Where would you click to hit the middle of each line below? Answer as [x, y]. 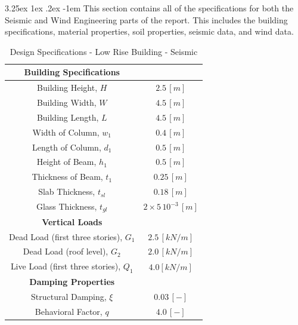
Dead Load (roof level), [66, 251]
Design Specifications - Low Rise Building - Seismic [104, 51]
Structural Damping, [69, 297]
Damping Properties [72, 282]
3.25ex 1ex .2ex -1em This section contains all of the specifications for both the [149, 8]
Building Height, [67, 88]
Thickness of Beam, [67, 177]
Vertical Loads [72, 221]
